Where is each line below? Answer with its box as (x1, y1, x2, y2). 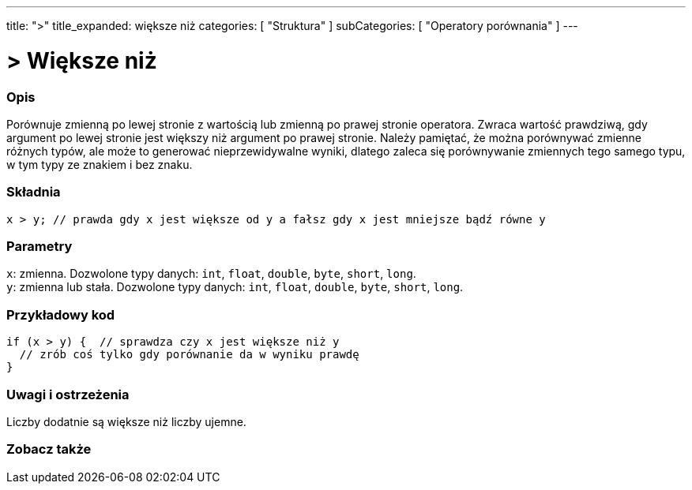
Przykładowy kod (6, 306, 115, 323)
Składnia (6, 184, 61, 200)
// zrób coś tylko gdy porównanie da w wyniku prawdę (19, 348, 359, 361)
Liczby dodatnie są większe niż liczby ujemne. (6, 414, 246, 428)
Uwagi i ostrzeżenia (6, 386, 130, 402)
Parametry (6, 238, 73, 254)
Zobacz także (6, 441, 92, 458)
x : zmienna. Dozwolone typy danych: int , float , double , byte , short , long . (6, 267, 416, 281)
